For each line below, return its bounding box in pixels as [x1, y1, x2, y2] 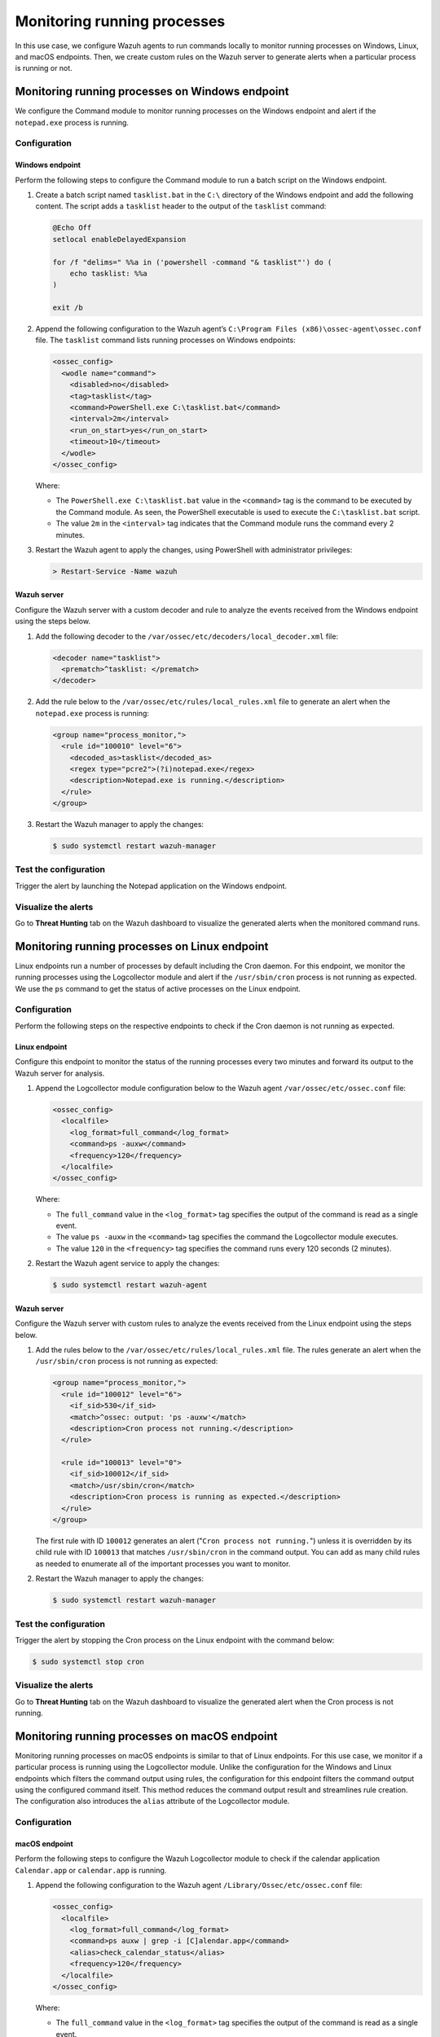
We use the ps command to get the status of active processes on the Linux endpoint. [15, 983, 301, 993]
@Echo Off [52, 223, 92, 232]
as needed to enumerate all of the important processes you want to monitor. [35, 1559, 291, 1568]
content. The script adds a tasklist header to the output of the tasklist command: [35, 201, 327, 211]
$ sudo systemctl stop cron [32, 1656, 144, 1666]
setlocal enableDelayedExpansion [52, 235, 187, 244]
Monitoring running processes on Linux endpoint [15, 939, 269, 953]
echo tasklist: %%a [69, 269, 148, 278]
